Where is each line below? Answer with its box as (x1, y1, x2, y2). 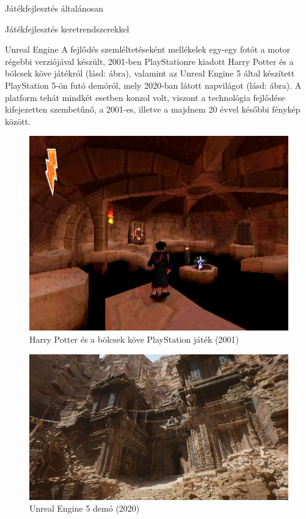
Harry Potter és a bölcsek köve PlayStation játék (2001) (29, 332, 239, 345)
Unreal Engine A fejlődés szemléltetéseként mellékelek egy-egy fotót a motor (5, 43, 291, 56)
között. (5, 114, 31, 127)
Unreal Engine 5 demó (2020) (29, 502, 140, 515)
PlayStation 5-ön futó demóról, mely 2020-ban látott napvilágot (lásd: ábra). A (5, 78, 302, 91)
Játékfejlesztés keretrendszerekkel (5, 22, 129, 35)
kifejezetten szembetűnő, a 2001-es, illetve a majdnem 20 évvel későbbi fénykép (5, 103, 301, 116)
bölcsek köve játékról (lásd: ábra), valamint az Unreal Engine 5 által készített (5, 67, 295, 80)
